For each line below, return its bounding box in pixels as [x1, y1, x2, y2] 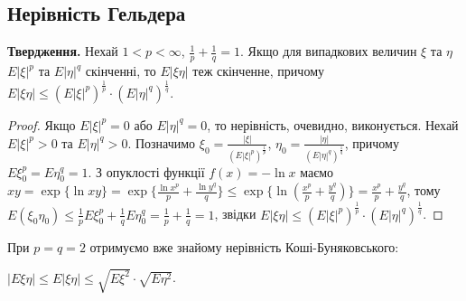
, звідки [214, 204, 256, 223]
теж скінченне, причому [192, 61, 324, 80]
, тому [406, 181, 441, 200]
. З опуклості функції [88, 162, 205, 181]
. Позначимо [127, 133, 196, 152]
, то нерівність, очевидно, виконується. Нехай [207, 115, 459, 134]
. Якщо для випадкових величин [240, 42, 417, 61]
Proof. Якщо [7, 115, 76, 134]
